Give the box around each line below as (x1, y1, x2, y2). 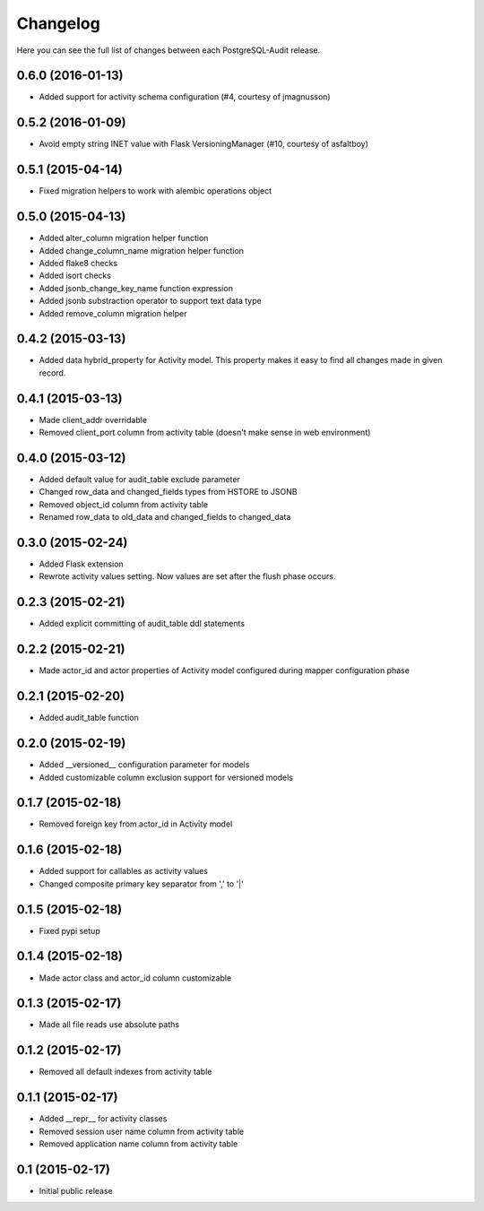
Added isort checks (39, 270, 112, 281)
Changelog (16, 13, 100, 33)
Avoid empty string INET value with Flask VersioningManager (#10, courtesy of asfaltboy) (39, 139, 369, 150)
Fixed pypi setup (39, 925, 100, 936)
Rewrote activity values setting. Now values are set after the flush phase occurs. (39, 571, 336, 582)
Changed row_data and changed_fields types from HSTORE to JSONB (39, 487, 298, 497)
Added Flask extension (39, 558, 125, 569)
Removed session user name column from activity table (39, 1126, 245, 1137)
